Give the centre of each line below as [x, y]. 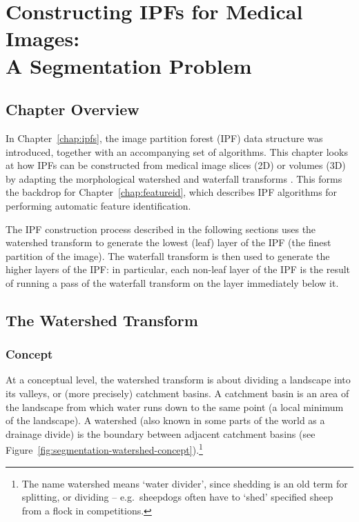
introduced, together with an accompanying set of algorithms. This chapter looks [177, 151]
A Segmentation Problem [129, 65]
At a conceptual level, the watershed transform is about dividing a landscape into [178, 380]
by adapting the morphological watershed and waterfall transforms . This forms [174, 178]
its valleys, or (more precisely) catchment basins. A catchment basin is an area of [177, 393]
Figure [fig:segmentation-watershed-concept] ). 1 [104, 449]
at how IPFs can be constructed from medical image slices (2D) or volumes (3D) [176, 165]
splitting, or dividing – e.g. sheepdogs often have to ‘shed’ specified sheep [177, 497]
